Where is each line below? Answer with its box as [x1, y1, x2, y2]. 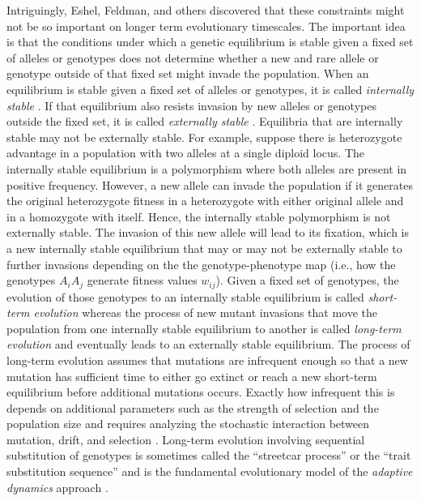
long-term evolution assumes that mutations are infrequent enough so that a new [6, 351, 408, 368]
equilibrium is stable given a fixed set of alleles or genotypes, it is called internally [6, 80, 415, 97]
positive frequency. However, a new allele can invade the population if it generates [6, 176, 413, 193]
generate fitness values [87, 272, 198, 289]
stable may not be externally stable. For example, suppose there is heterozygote [6, 128, 402, 145]
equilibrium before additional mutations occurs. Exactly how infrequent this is [6, 383, 395, 400]
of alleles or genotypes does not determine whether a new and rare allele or [6, 49, 379, 66]
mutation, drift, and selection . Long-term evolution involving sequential [6, 430, 365, 447]
